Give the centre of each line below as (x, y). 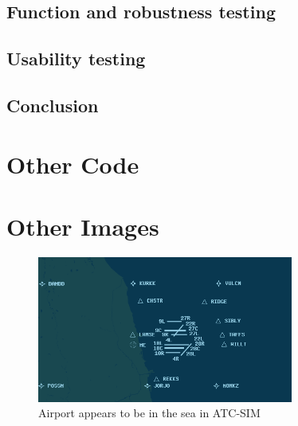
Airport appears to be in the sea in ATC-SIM (149, 413)
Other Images (83, 226)
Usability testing (76, 59)
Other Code (73, 164)
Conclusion (53, 105)
